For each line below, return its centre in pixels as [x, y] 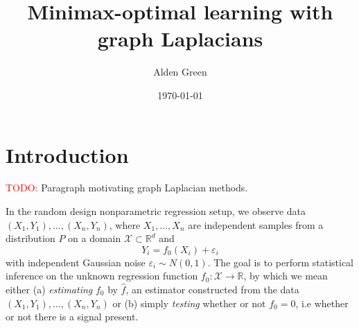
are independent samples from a [256, 224]
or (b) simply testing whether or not [189, 303]
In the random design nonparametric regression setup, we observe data [156, 211]
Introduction [67, 154]
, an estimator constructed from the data [212, 289]
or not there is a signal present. [72, 317]
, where [125, 224]
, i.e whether [322, 303]
